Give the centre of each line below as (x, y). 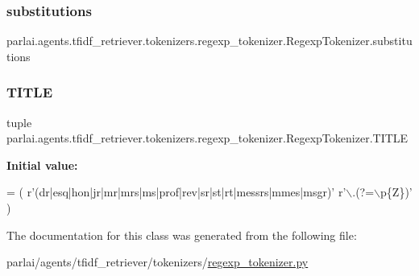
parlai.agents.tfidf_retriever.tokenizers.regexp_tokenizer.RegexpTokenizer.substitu (209, 41)
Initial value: (42, 165)
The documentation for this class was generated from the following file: (182, 235)
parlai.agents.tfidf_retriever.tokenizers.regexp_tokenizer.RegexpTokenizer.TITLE (207, 138)
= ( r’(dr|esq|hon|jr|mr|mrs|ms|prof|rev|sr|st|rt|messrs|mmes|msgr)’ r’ (176, 192)
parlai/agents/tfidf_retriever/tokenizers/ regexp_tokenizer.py (158, 262)
